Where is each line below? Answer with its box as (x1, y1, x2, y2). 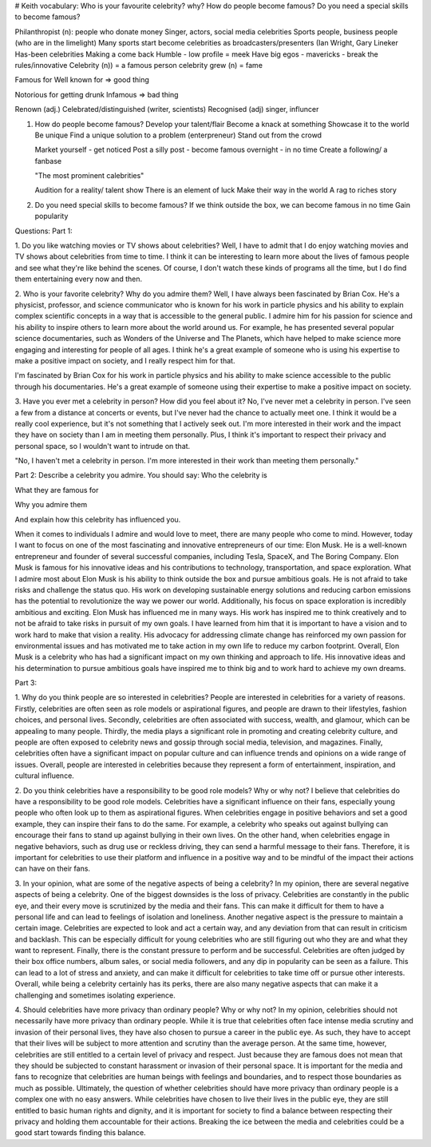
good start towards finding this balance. (14, 1128, 147, 1137)
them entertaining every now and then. (14, 274, 143, 284)
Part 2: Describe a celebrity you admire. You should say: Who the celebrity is (14, 470, 267, 480)
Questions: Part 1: (14, 226, 73, 236)
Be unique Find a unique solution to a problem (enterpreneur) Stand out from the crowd (34, 130, 322, 140)
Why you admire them (14, 500, 88, 510)
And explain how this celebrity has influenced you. (14, 514, 181, 524)
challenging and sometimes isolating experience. (14, 990, 176, 1000)
